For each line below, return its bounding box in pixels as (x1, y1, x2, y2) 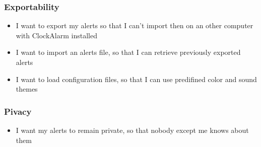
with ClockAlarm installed (16, 30, 97, 40)
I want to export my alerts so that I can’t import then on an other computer (16, 20, 253, 31)
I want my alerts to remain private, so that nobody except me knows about (16, 125, 249, 135)
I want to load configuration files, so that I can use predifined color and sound (16, 73, 257, 84)
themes (16, 84, 38, 94)
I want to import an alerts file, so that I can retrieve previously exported (16, 47, 241, 57)
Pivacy (4, 105, 32, 117)
